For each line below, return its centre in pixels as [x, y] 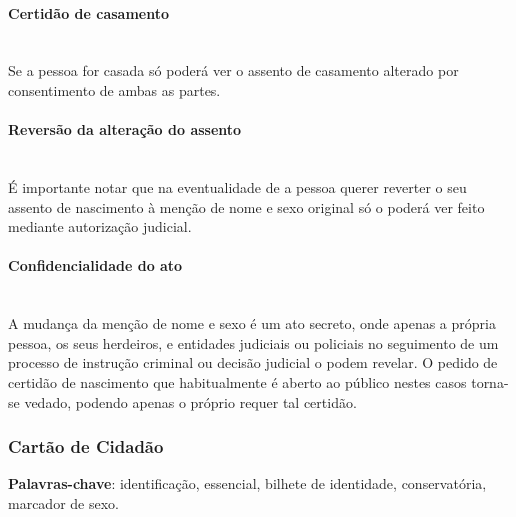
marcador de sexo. [63, 502]
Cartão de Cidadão [86, 446]
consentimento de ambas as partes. [114, 89]
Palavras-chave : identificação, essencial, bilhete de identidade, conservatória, [247, 483]
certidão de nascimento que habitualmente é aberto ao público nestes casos [237, 381]
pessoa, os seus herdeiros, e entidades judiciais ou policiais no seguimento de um [253, 342]
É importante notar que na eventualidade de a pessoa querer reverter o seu [237, 186]
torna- [490, 381]
